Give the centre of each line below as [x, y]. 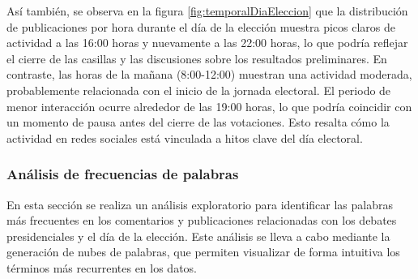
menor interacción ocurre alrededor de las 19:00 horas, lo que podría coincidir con [209, 106]
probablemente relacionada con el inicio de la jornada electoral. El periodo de [199, 90]
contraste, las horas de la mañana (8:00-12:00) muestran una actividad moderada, [209, 74]
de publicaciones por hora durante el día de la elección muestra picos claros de [201, 26]
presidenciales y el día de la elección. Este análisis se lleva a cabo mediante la [198, 236]
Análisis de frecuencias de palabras [123, 174]
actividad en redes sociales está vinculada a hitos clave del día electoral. [185, 137]
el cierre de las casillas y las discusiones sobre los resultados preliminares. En [197, 58]
